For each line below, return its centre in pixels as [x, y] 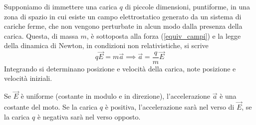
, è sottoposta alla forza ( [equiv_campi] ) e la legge [164, 35]
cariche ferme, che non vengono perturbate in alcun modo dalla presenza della [123, 26]
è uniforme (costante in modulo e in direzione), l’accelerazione [116, 96]
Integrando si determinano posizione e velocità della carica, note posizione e [120, 68]
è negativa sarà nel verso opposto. [89, 116]
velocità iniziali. [28, 78]
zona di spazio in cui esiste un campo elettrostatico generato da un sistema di [123, 16]
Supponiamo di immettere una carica [61, 6]
